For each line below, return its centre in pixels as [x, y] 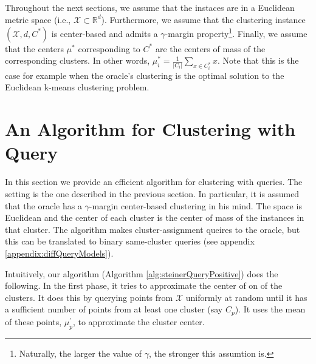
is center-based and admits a [105, 33]
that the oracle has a [43, 205]
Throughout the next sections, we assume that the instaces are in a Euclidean [150, 7]
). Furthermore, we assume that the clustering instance [203, 19]
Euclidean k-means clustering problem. [77, 87]
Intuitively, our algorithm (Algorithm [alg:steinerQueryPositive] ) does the [142, 273]
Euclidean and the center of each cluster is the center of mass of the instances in [155, 217]
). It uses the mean [270, 309]
